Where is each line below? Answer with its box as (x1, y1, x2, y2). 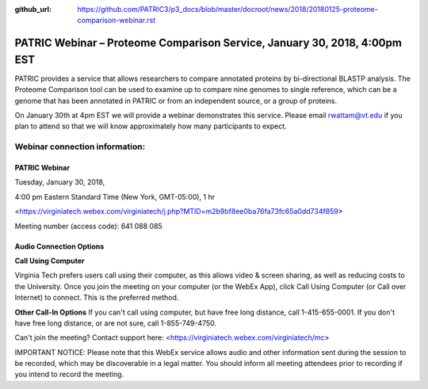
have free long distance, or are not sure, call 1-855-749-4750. (14, 318, 217, 328)
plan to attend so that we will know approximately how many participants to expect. (14, 121, 287, 131)
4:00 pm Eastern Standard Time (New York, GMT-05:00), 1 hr (14, 192, 216, 201)
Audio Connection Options (14, 242, 105, 251)
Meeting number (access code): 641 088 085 (14, 221, 162, 231)
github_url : (14, 5, 52, 13)
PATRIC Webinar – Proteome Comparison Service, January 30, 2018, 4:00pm (14, 36, 402, 50)
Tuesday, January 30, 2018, (14, 177, 105, 187)
